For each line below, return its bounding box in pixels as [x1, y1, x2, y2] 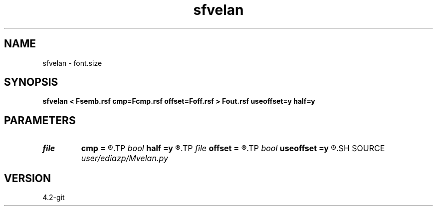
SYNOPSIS [4, 76, 58, 89]
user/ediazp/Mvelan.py [81, 153, 168, 164]
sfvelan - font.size [42, 58, 102, 67]
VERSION [4, 172, 51, 185]
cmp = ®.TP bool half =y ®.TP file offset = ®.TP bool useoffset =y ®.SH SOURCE [81, 143, 385, 154]
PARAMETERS [4, 114, 76, 127]
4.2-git [42, 193, 65, 202]
